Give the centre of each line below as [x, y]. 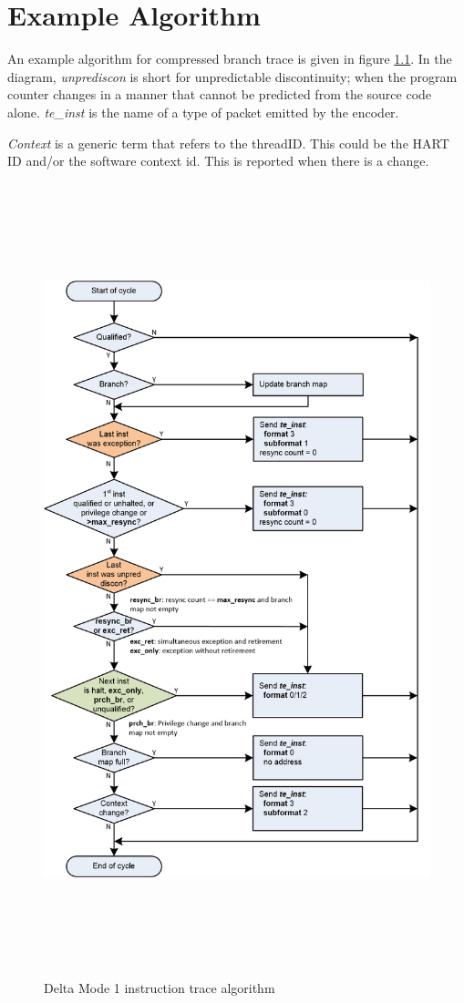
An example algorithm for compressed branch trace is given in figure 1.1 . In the [230, 59]
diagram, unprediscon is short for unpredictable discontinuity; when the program [232, 76]
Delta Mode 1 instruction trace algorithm [160, 987]
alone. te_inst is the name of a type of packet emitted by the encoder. [203, 112]
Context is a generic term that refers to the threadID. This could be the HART [228, 143]
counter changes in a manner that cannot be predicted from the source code [220, 94]
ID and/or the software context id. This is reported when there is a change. [218, 161]
